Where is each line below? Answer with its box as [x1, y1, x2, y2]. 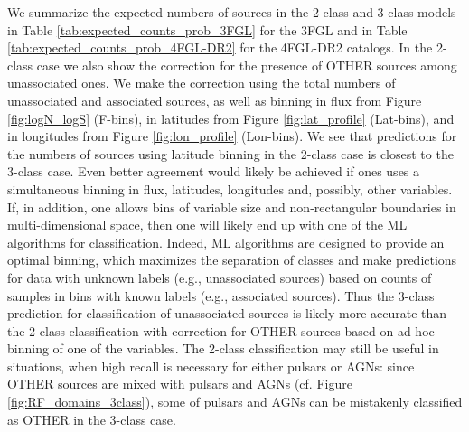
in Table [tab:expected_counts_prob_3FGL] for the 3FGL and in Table [7, 20, 408, 39]
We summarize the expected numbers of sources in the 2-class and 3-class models [7, 3, 456, 21]
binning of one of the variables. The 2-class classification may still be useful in [7, 339, 439, 358]
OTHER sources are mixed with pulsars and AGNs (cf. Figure [7, 374, 352, 393]
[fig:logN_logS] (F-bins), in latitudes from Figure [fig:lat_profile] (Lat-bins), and [7, 108, 455, 127]
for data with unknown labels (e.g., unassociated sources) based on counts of [7, 268, 432, 286]
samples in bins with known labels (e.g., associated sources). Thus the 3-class [7, 286, 435, 305]
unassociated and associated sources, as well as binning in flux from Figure [7, 90, 422, 109]
